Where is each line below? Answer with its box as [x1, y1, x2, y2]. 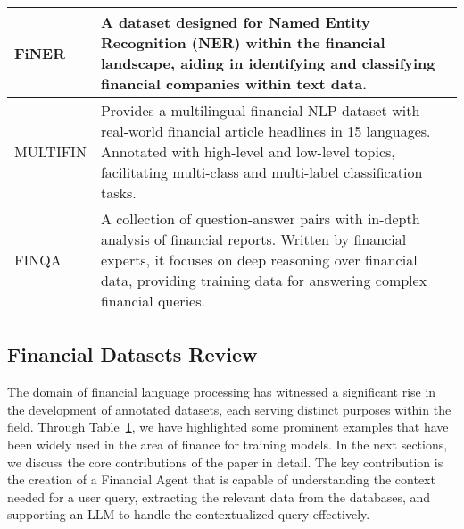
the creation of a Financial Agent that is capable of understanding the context [7, 470, 435, 489]
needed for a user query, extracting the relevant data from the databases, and [7, 487, 431, 506]
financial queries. [100, 290, 205, 311]
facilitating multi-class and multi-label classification [100, 162, 423, 182]
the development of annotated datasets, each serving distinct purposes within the [7, 399, 452, 418]
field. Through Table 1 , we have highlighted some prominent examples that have [7, 417, 449, 436]
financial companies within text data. [100, 73, 368, 94]
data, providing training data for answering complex [100, 270, 427, 290]
